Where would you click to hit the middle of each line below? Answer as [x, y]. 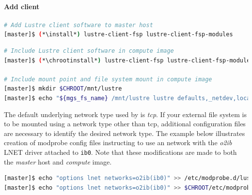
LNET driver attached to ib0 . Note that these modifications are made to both [120, 152]
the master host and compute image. [58, 161]
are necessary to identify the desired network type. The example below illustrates [125, 133]
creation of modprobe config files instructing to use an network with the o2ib [118, 142]
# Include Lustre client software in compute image [89, 51]
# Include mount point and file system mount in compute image [108, 79]
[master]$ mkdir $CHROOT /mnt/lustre [63, 89]
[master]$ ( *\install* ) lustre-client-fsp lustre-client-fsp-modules [118, 35]
